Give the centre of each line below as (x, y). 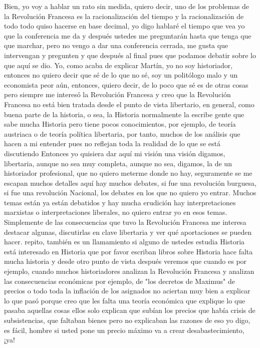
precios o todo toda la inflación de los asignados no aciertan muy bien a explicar (127, 291)
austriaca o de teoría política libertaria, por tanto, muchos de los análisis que (122, 133)
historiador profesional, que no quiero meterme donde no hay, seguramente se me (128, 173)
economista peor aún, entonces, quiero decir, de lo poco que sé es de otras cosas (126, 84)
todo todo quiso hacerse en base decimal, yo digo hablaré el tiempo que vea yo (124, 26)
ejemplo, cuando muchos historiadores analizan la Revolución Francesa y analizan (129, 271)
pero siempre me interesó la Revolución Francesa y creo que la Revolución (117, 94)
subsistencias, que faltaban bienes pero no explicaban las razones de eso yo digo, (127, 320)
